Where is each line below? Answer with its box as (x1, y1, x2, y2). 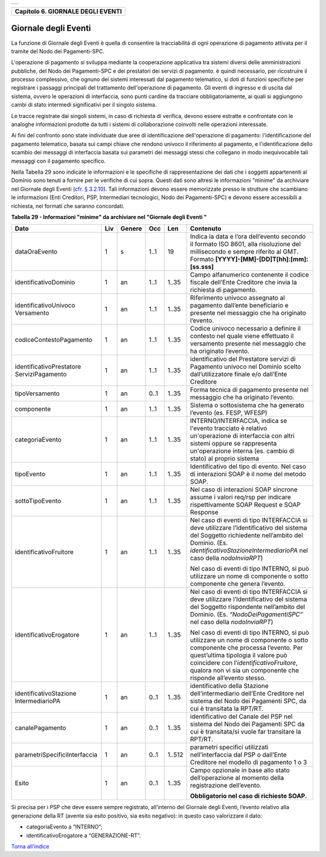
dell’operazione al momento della (190, 773, 284, 782)
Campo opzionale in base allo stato (190, 766, 290, 775)
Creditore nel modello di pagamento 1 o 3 (190, 758, 307, 767)
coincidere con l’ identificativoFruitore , (190, 658, 298, 667)
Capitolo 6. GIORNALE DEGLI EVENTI (14, 7, 122, 15)
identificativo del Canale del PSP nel (190, 712, 293, 721)
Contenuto (190, 225, 222, 233)
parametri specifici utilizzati (190, 743, 269, 752)
